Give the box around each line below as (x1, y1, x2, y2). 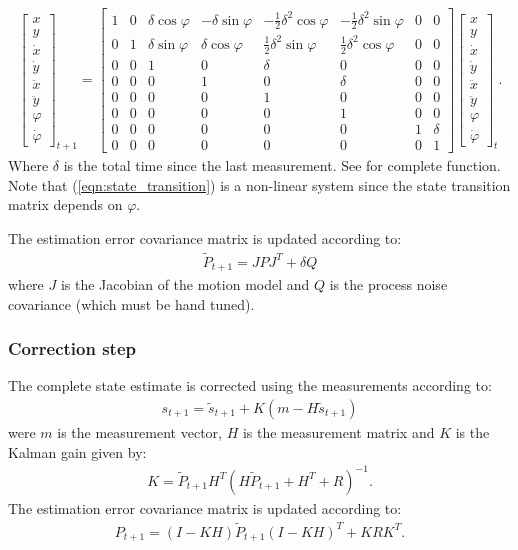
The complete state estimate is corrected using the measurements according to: (8, 375, 492, 396)
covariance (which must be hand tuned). (8, 293, 255, 314)
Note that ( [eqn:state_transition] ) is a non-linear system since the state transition (8, 174, 511, 195)
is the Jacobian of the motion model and (60, 274, 310, 295)
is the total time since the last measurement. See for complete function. (63, 154, 501, 175)
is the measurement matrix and (242, 422, 435, 443)
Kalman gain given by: (8, 441, 147, 462)
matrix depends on (8, 194, 123, 215)
